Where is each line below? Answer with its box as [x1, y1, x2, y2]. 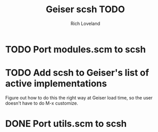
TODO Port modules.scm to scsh [5, 43, 146, 55]
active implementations [5, 78, 107, 90]
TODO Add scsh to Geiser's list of [5, 67, 149, 78]
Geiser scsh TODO [45, 4, 125, 15]
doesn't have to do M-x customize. [5, 100, 79, 106]
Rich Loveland [70, 20, 101, 27]
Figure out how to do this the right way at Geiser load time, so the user [5, 94, 153, 100]
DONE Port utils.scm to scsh [5, 118, 127, 129]
